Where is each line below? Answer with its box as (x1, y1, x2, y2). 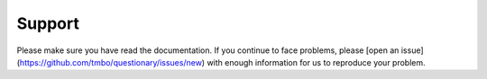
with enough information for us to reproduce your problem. (207, 57, 426, 67)
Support (16, 13, 80, 33)
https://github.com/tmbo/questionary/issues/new (19, 57, 203, 67)
